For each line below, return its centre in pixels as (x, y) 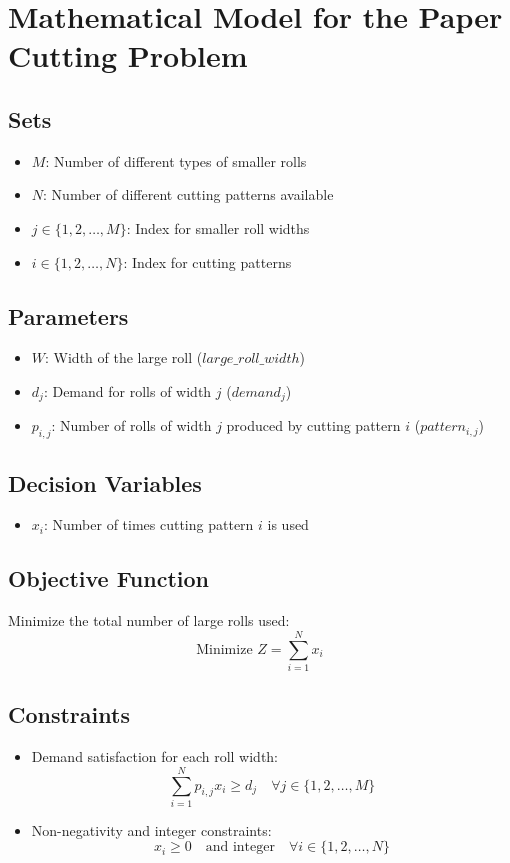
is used (288, 524)
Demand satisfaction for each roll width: (155, 756)
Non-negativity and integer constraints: (151, 829)
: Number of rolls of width (131, 425)
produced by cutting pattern (313, 425)
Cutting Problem (128, 55)
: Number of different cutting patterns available (188, 194)
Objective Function (109, 578)
